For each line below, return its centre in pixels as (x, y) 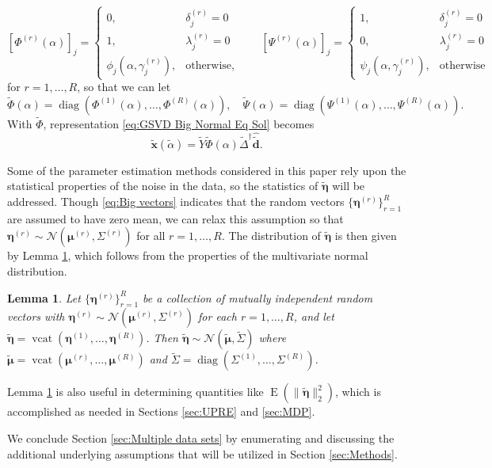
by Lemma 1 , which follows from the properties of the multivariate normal (188, 255)
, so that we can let (124, 87)
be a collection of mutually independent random (258, 297)
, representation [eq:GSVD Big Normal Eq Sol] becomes (179, 123)
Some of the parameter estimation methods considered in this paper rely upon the (207, 170)
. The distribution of (271, 236)
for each (217, 316)
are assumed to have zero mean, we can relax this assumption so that (175, 218)
